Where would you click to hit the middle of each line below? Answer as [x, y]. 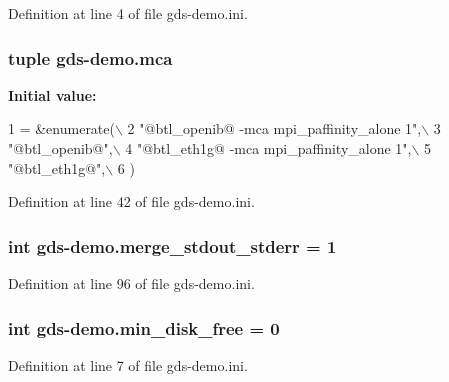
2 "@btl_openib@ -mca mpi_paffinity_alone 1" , [274, 128]
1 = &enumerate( [61, 128]
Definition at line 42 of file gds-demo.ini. [131, 201]
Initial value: [52, 94]
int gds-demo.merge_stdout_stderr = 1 [172, 245]
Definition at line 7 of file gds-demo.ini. [128, 364]
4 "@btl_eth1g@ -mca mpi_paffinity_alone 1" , [268, 148]
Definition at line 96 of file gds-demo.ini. [131, 283]
